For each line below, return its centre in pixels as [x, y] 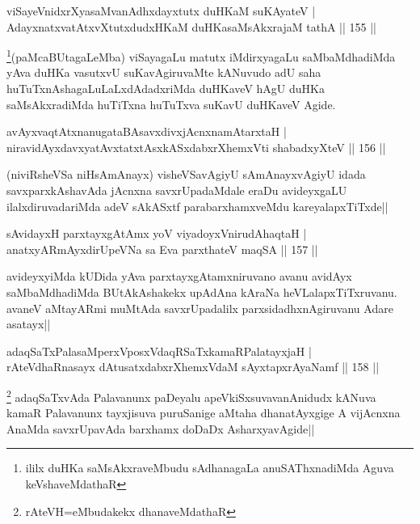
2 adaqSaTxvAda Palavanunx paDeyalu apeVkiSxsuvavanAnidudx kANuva [191, 395]
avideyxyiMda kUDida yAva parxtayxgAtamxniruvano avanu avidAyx [179, 276]
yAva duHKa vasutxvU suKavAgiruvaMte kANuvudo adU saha [164, 72]
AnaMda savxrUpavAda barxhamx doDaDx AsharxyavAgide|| [161, 428]
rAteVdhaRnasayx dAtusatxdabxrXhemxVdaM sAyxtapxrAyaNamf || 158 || [193, 367]
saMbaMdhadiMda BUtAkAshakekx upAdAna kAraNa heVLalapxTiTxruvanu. [202, 292]
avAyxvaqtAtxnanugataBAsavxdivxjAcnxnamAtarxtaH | [147, 131]
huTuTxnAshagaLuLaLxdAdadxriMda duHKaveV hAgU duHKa [166, 89]
